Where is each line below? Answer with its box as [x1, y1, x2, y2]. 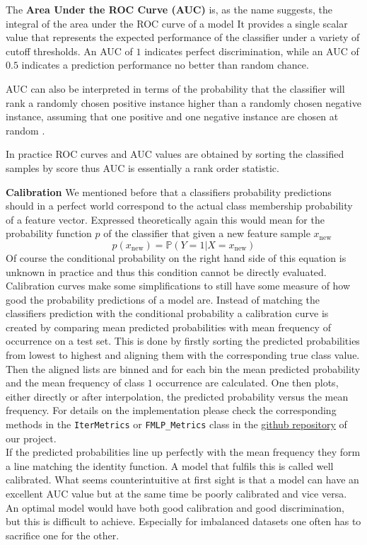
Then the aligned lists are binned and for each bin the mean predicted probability [6, 361, 361, 376]
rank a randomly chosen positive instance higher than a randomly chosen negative [6, 95, 361, 110]
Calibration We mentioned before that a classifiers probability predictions [6, 184, 332, 199]
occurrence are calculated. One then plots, [156, 375, 339, 390]
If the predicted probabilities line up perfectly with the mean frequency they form [6, 444, 361, 459]
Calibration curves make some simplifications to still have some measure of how [6, 278, 351, 293]
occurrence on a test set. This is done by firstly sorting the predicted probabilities [6, 333, 360, 348]
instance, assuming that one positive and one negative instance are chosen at [6, 109, 339, 124]
